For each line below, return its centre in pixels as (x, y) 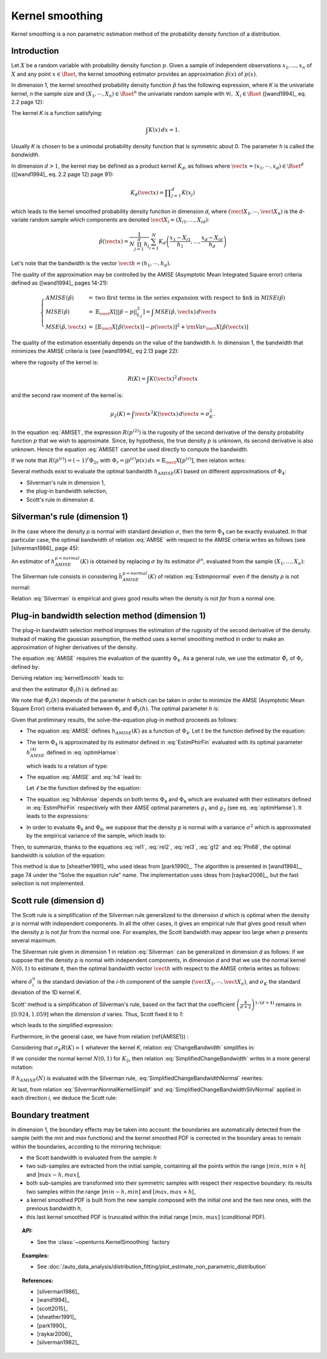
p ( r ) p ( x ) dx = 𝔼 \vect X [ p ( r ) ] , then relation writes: (186, 461)
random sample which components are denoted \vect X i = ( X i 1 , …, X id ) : (119, 220)
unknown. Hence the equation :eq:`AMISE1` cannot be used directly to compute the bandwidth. (130, 449)
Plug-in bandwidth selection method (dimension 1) (108, 616)
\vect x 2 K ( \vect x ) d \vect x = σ (172, 413)
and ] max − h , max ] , (53, 1174)
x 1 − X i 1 (180, 238)
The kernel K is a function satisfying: (57, 113)
